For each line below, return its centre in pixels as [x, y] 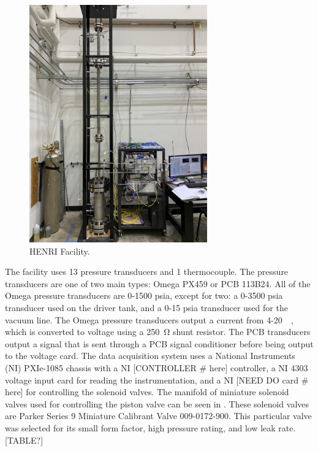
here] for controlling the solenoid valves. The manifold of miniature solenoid [147, 392]
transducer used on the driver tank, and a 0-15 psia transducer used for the [146, 308]
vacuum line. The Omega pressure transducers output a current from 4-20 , [149, 319]
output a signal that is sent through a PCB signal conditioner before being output [159, 343]
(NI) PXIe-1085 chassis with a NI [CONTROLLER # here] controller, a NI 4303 [157, 368]
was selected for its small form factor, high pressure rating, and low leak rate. [150, 427]
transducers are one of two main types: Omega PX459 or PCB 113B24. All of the [158, 283]
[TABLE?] [24, 440]
